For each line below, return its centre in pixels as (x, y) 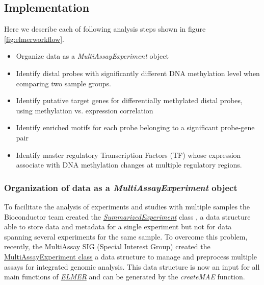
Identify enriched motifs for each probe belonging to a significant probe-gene (135, 127)
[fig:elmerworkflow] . (34, 39)
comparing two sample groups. (63, 83)
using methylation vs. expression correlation (85, 110)
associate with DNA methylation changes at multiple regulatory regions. (129, 165)
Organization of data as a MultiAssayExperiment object (121, 187)
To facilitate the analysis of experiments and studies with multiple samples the (127, 206)
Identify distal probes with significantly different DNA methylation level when (138, 73)
